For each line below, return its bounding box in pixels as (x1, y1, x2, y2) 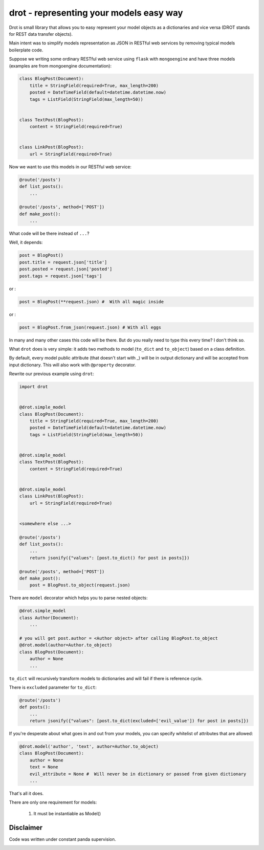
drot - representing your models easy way (9, 7, 183, 18)
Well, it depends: (9, 240, 43, 246)
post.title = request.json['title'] (19, 259, 108, 265)
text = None (29, 764, 59, 770)
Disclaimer (9, 823, 43, 831)
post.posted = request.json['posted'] (19, 267, 112, 272)
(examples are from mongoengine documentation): (9, 63, 112, 68)
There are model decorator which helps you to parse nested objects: (9, 595, 148, 601)
